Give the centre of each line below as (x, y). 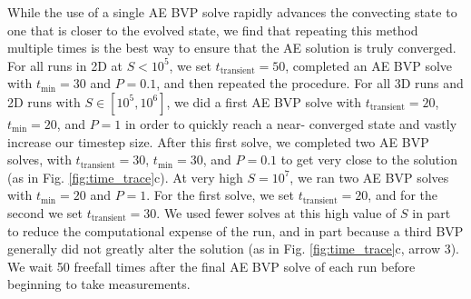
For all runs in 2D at (65, 65)
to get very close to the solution (369, 159)
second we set (45, 212)
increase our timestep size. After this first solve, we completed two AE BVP (218, 141)
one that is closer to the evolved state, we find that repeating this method (213, 30)
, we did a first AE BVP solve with (264, 101)
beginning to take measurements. (99, 284)
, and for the (402, 195)
